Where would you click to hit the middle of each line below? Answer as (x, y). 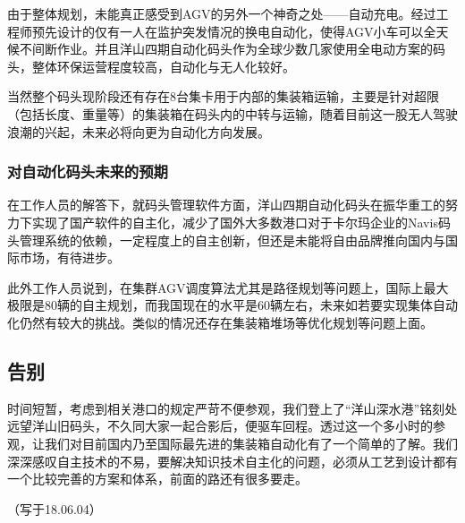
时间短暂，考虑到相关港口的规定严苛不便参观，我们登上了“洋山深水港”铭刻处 (232, 408)
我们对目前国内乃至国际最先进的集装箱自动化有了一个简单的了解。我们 (251, 443)
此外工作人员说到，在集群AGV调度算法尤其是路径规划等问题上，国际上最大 (228, 287)
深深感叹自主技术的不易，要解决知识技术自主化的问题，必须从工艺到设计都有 (232, 461)
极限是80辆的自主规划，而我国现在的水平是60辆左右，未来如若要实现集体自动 (232, 305)
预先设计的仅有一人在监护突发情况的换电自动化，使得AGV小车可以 (228, 31)
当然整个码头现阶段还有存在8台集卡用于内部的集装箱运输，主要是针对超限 (223, 96)
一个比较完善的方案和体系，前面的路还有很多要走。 (157, 479)
